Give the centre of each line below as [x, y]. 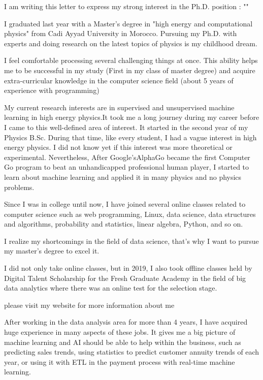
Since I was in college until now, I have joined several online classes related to [125, 204]
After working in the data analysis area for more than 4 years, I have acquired [126, 322]
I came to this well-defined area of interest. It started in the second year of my [126, 127]
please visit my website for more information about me [89, 305]
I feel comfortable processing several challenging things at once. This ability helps [131, 60]
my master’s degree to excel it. [52, 251]
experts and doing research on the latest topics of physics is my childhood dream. [131, 43]
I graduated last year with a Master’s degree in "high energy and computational [128, 23]
